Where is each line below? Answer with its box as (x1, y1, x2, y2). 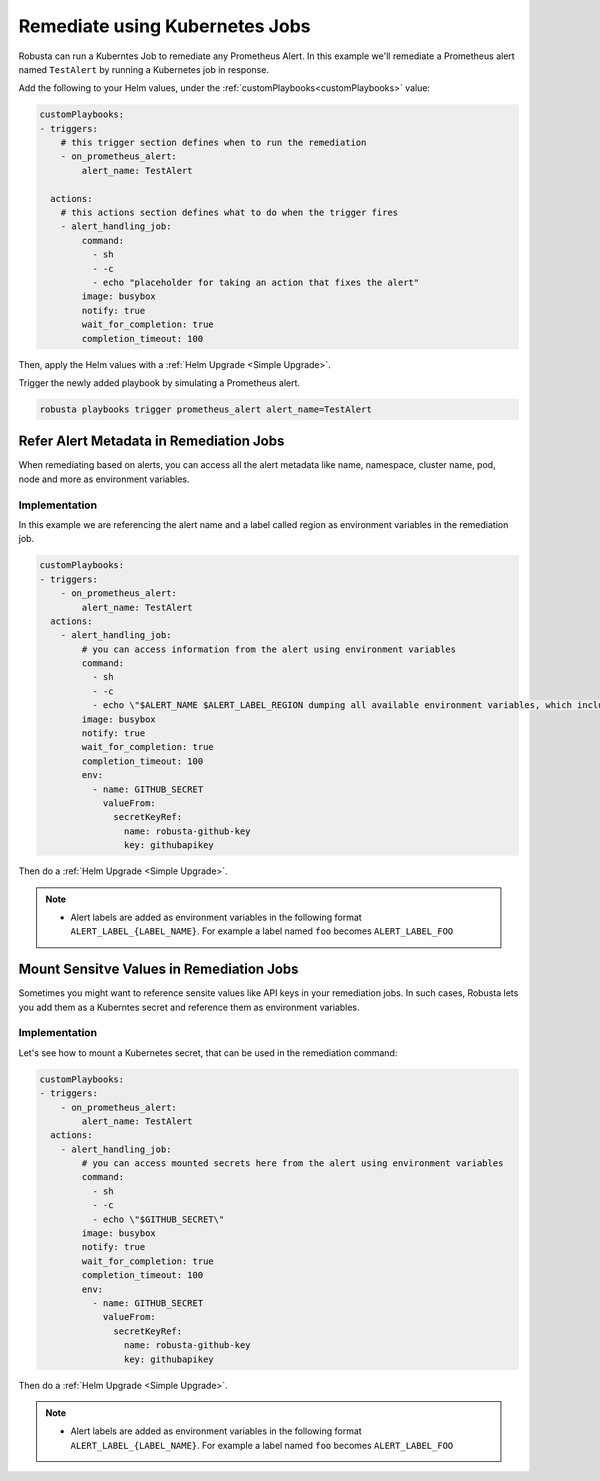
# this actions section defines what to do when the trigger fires (60, 207, 399, 219)
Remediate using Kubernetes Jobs (18, 15, 311, 37)
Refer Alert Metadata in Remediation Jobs (18, 433, 285, 450)
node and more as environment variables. (18, 473, 190, 485)
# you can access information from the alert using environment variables (81, 643, 457, 655)
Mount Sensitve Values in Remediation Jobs (18, 961, 299, 978)
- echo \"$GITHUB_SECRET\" (91, 1213, 225, 1225)
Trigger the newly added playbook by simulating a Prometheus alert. (18, 376, 300, 389)
